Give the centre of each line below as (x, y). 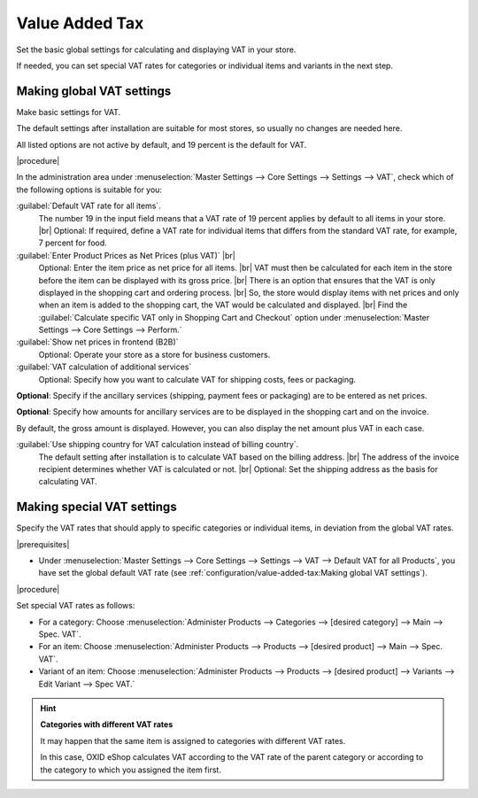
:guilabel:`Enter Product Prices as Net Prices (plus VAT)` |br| (126, 255)
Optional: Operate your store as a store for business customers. (154, 354)
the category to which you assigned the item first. (131, 770)
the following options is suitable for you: (89, 190)
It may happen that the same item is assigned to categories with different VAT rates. (193, 740)
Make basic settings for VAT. (69, 112)
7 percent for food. (73, 243)
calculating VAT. (68, 482)
